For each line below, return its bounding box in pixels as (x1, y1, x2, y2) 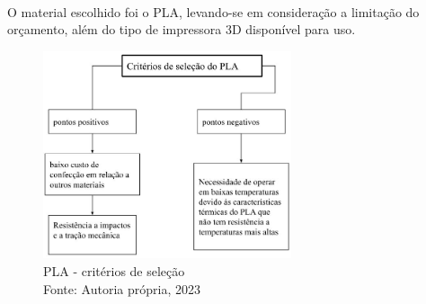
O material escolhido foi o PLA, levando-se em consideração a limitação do (7, 2, 420, 21)
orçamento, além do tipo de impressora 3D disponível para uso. (7, 20, 356, 39)
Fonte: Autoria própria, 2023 (43, 279, 200, 298)
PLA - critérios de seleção (43, 261, 185, 280)
